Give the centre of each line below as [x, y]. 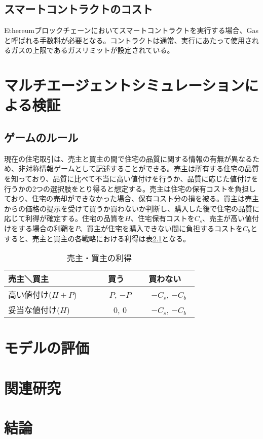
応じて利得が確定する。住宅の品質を [64, 218]
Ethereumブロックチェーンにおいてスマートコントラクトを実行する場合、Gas [131, 30]
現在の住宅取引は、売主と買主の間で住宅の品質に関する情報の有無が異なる [128, 158]
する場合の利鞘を [46, 228]
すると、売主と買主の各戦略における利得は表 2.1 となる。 [97, 238]
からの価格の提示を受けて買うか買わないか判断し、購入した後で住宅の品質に [132, 208]
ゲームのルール [41, 137]
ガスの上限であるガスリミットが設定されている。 [92, 50]
